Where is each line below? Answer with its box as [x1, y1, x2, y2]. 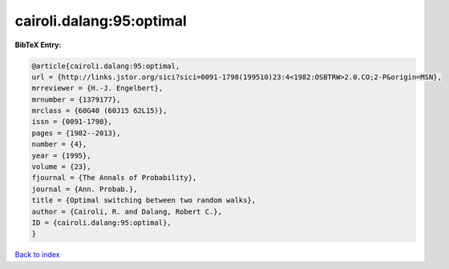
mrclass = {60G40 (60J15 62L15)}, [31, 106, 168, 115]
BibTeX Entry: [14, 40, 62, 50]
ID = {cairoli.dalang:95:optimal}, [31, 219, 172, 227]
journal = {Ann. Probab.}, [31, 184, 138, 194]
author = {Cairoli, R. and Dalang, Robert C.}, [31, 207, 222, 216]
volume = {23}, [31, 163, 91, 171]
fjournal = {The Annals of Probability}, [31, 173, 197, 183]
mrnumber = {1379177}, [31, 94, 121, 104]
